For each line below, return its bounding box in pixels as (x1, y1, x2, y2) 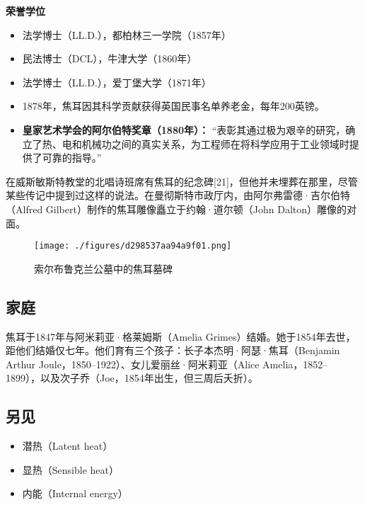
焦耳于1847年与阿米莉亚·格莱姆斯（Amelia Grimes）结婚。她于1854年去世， (6, 329, 356, 344)
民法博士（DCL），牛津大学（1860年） (22, 51, 197, 66)
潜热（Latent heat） (22, 438, 113, 453)
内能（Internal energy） (22, 486, 128, 501)
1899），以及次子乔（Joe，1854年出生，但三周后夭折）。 (6, 370, 258, 385)
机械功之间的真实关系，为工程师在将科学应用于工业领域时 (81, 136, 349, 151)
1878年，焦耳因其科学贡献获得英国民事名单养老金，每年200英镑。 (22, 98, 325, 113)
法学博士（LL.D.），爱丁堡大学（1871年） (22, 74, 212, 89)
